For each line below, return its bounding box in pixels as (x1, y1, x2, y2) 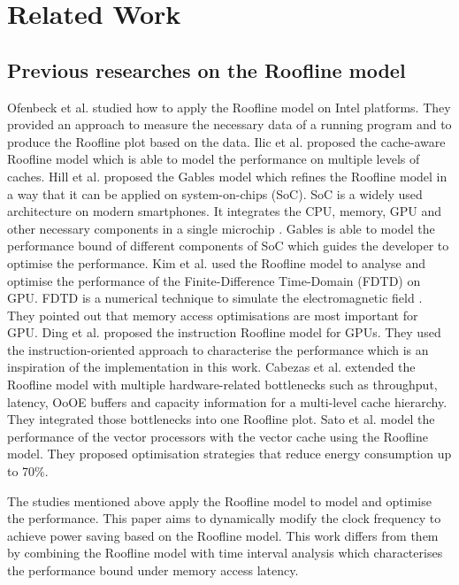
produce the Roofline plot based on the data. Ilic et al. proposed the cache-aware (7, 132, 446, 150)
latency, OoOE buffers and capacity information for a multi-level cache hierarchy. (7, 392, 448, 411)
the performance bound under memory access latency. (7, 561, 299, 580)
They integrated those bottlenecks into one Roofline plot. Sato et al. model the (7, 410, 435, 428)
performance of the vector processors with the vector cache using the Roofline (7, 427, 428, 445)
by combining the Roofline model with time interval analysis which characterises (7, 543, 443, 562)
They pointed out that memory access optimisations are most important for (7, 305, 418, 324)
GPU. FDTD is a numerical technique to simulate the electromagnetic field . (7, 289, 423, 307)
